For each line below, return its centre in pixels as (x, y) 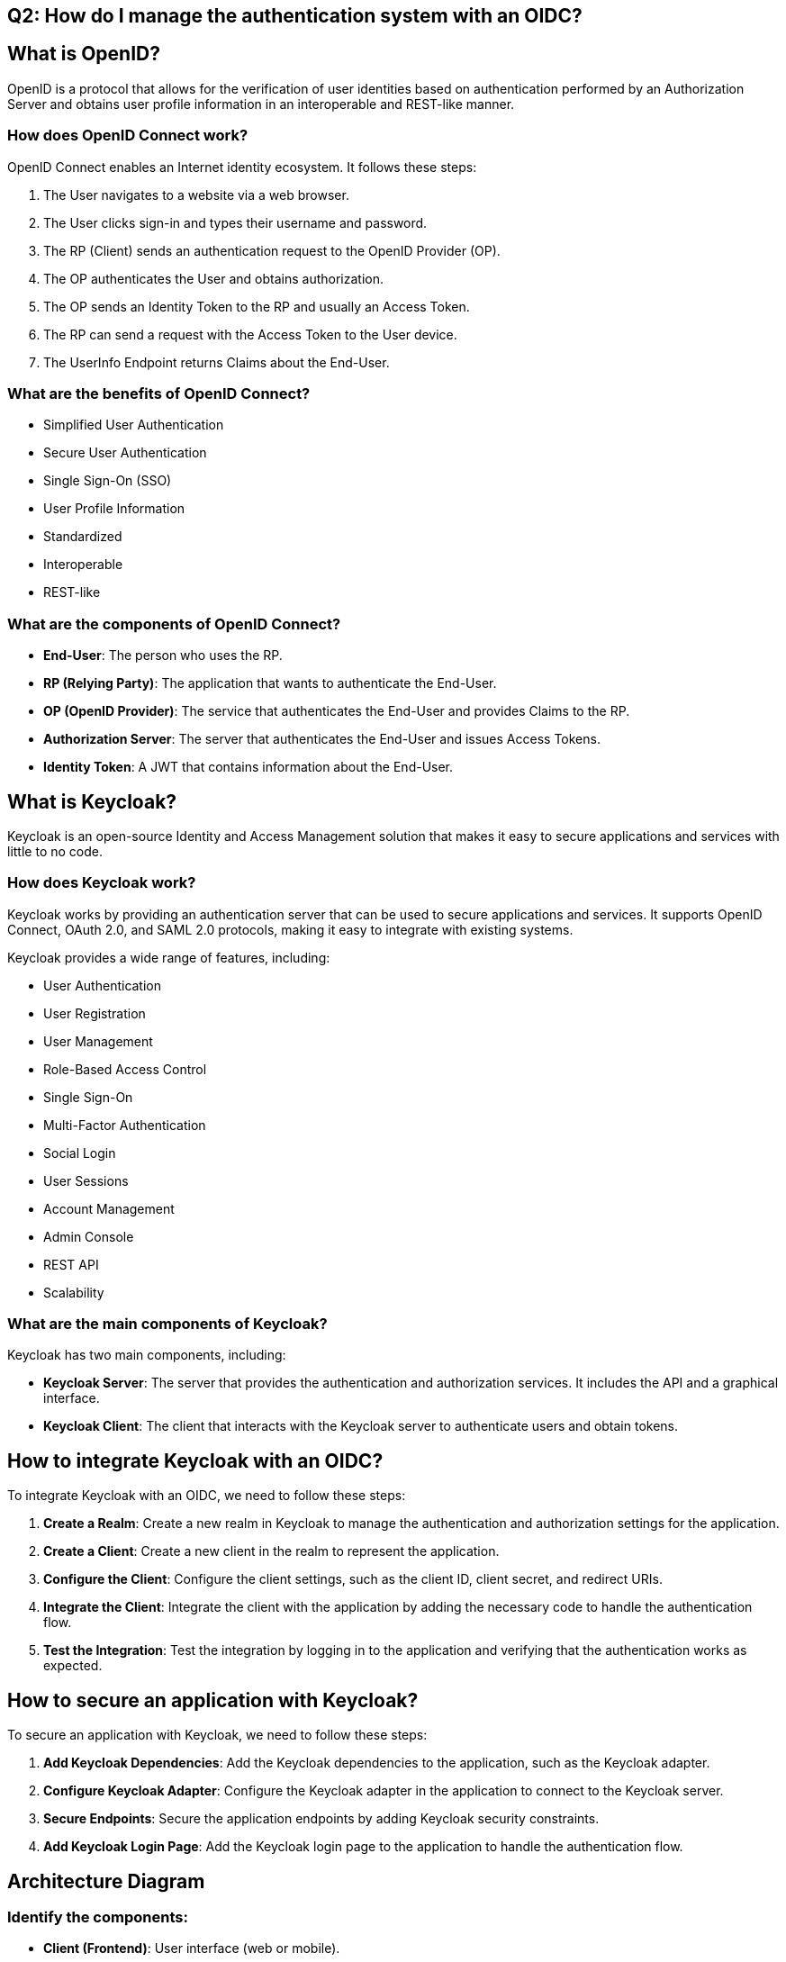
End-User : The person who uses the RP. (163, 656)
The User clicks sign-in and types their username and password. (235, 222)
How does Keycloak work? (102, 883)
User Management (98, 1041)
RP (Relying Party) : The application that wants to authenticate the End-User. (270, 683)
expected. (73, 1666)
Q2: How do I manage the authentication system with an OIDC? (295, 16)
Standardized (83, 537)
